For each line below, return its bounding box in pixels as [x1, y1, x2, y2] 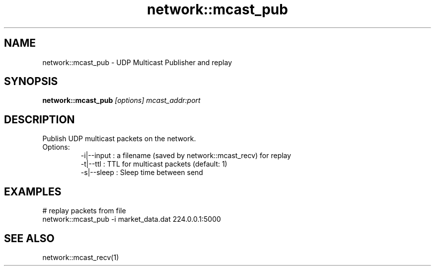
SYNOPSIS [4, 75, 58, 88]
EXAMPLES [4, 185, 62, 198]
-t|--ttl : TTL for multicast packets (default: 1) [80, 160, 227, 169]
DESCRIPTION [4, 113, 75, 126]
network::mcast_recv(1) [42, 253, 119, 262]
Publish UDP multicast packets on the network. [42, 134, 196, 143]
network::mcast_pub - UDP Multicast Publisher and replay [42, 58, 232, 67]
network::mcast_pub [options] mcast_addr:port [42, 96, 201, 105]
